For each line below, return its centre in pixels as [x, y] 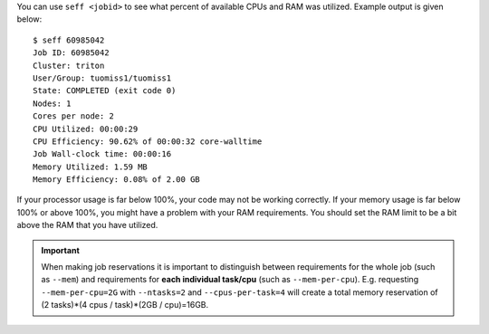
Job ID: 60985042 [71, 53]
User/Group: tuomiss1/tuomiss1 [102, 78]
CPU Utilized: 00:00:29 [86, 129]
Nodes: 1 [52, 103]
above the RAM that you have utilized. [87, 225]
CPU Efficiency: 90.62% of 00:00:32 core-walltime [148, 141]
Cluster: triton [69, 65]
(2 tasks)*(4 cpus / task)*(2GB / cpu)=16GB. [125, 305]
